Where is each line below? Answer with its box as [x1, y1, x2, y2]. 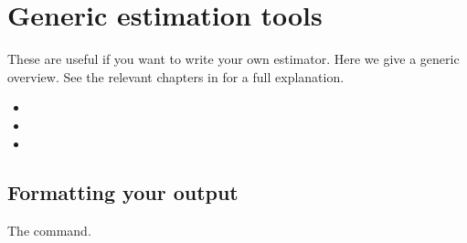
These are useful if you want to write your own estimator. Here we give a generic [7, 49, 460, 69]
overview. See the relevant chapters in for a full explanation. [7, 67, 345, 86]
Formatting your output [7, 178, 239, 206]
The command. [7, 221, 91, 240]
